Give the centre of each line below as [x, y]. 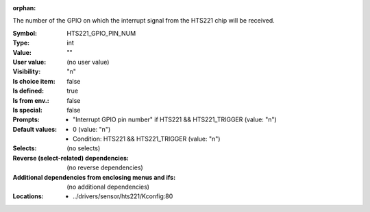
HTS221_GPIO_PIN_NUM [101, 33]
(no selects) [84, 148]
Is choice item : [34, 81]
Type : [21, 43]
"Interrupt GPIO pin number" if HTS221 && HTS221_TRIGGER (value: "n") [175, 119]
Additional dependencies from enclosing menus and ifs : [94, 177]
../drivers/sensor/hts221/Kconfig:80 [123, 196]
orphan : [24, 8]
